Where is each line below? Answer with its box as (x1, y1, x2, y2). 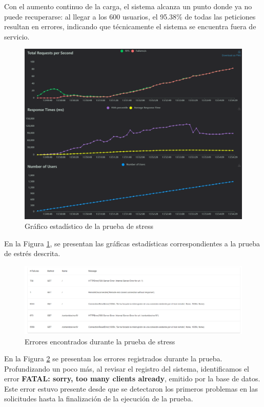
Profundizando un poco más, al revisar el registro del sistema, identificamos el (4, 363, 250, 374)
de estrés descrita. (4, 248, 60, 259)
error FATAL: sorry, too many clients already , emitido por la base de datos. (4, 373, 260, 384)
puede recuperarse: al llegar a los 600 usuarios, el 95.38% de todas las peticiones (4, 11, 256, 22)
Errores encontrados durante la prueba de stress (25, 336, 175, 346)
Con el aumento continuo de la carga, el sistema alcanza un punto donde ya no (4, 1, 252, 11)
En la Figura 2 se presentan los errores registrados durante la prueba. (4, 353, 222, 364)
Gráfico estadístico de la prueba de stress (25, 221, 154, 231)
